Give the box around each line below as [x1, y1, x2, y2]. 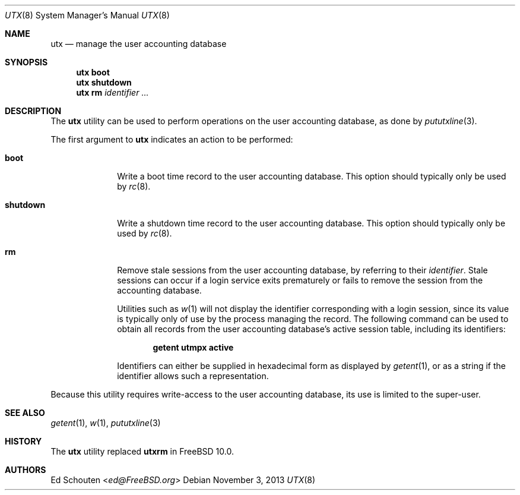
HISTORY [5, 436, 42, 446]
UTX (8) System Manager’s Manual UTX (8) [5, 10, 170, 20]
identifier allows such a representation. [117, 371, 269, 381]
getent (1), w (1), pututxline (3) [50, 418, 161, 428]
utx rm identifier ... [76, 87, 149, 97]
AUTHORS [5, 465, 46, 475]
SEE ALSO [5, 408, 45, 418]
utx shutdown [76, 77, 132, 87]
